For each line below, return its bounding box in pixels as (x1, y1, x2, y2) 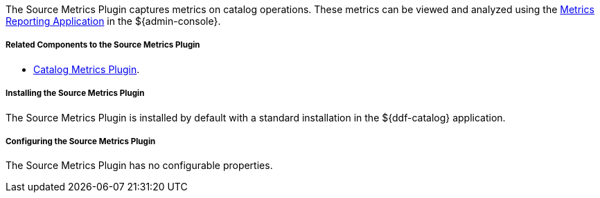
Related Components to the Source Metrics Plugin (6, 40, 200, 50)
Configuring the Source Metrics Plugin (6, 136, 156, 146)
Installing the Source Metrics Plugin (6, 88, 145, 99)
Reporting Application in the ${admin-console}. (6, 15, 221, 27)
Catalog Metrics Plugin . (33, 63, 140, 75)
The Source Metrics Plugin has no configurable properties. (6, 159, 273, 172)
